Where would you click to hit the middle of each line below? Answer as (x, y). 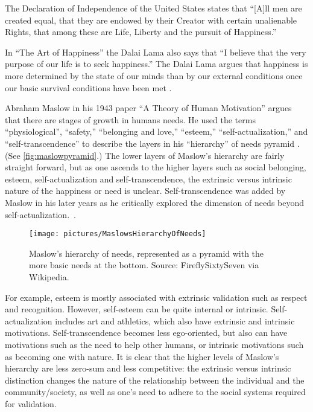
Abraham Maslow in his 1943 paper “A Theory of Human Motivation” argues (148, 108)
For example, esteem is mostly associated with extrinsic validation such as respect (156, 297)
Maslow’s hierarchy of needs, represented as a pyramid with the (147, 253)
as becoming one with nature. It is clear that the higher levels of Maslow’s (142, 356)
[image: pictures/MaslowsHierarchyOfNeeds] (118, 234)
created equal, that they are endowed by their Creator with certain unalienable (151, 20)
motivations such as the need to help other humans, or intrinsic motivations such (154, 344)
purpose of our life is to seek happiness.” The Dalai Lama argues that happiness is (156, 64)
